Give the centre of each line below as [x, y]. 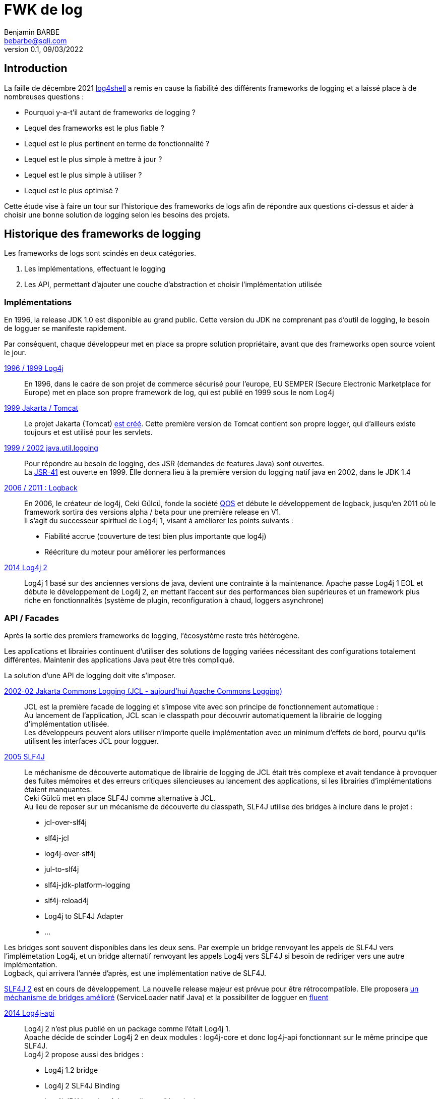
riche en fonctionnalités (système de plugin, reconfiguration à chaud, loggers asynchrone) [174, 600]
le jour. [15, 353]
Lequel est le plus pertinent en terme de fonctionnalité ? [117, 143]
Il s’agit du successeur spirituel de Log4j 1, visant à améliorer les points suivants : [159, 521]
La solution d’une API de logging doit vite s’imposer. [90, 675]
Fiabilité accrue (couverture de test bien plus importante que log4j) [155, 536]
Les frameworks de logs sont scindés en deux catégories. [100, 253]
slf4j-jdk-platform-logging [87, 885]
